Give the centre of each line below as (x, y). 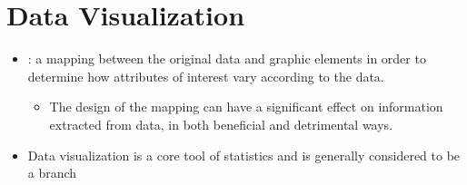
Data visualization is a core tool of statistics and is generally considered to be (244, 155)
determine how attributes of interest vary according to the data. (206, 76)
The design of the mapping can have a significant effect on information (246, 107)
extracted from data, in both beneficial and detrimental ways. (221, 124)
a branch (52, 173)
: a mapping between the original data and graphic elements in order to (227, 58)
